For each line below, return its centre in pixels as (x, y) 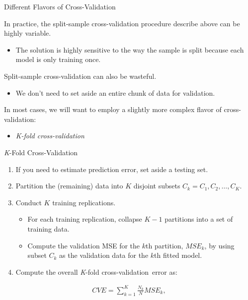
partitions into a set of (199, 219)
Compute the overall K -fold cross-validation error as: (96, 271)
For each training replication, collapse (85, 219)
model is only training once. (58, 59)
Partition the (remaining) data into (69, 186)
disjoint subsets (157, 186)
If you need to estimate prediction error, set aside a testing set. (112, 169)
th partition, (164, 245)
